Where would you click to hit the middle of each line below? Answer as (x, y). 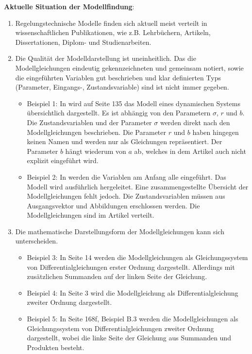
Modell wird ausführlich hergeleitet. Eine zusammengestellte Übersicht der (138, 186)
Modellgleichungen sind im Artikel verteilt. (91, 215)
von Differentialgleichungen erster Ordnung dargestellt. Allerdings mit (131, 267)
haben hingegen (216, 132)
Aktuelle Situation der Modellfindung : (69, 6)
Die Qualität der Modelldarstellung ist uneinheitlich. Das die (106, 58)
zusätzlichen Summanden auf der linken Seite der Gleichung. (117, 276)
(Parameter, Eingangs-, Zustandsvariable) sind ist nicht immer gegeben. (122, 87)
